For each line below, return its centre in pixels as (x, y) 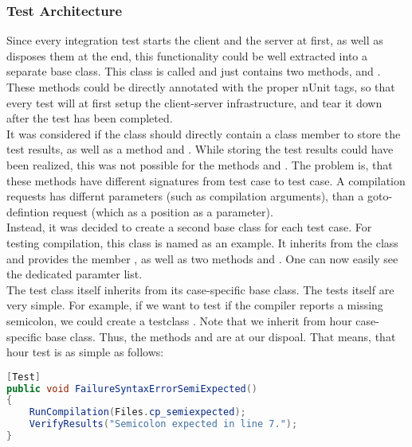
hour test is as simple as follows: (85, 352)
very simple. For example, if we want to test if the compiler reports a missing (195, 305)
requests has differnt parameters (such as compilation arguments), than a (185, 196)
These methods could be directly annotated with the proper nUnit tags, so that (201, 87)
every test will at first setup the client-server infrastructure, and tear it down (194, 102)
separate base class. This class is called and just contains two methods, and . (194, 71)
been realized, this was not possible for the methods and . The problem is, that (200, 164)
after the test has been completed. (90, 118)
